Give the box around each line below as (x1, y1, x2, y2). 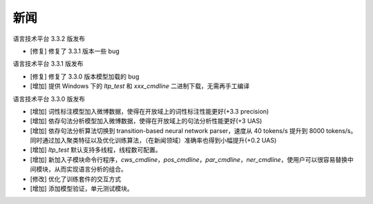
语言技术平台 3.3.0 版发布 (12, 94, 86, 103)
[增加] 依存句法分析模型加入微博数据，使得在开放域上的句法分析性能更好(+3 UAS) (30, 117, 262, 125)
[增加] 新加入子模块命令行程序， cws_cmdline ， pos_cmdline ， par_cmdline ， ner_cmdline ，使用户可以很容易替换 (30, 155, 348, 163)
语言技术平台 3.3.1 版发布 (12, 59, 84, 68)
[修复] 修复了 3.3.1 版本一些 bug (30, 47, 120, 55)
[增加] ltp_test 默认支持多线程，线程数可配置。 (30, 145, 162, 154)
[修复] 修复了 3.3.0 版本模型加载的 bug (30, 72, 140, 81)
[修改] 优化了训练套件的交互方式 (30, 174, 122, 183)
